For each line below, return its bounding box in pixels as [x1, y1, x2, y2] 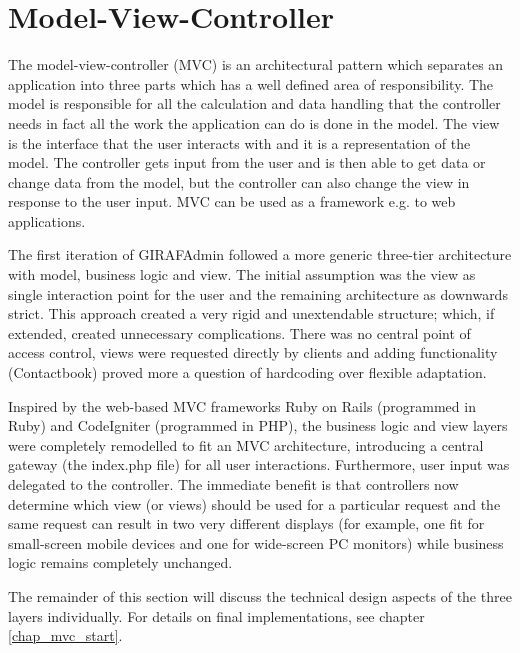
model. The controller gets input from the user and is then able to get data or [8, 152, 486, 173]
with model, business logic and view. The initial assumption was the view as [8, 264, 476, 285]
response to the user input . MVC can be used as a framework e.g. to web [8, 191, 456, 212]
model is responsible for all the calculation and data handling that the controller [8, 93, 501, 114]
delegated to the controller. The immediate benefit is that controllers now [8, 474, 459, 494]
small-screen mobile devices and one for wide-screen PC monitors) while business [8, 532, 504, 553]
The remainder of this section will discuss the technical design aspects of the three [8, 585, 512, 606]
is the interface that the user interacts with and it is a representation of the [8, 132, 471, 153]
